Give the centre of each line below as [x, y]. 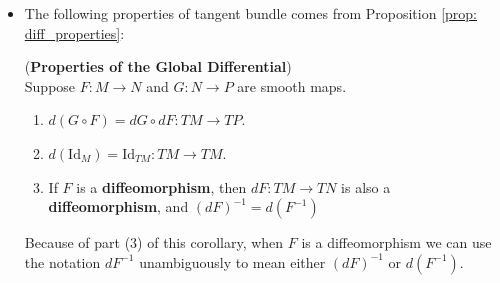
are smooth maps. [292, 85]
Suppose [50, 85]
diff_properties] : [74, 32]
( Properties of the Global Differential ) [158, 66]
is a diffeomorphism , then [161, 186]
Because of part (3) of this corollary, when [154, 242]
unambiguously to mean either [232, 261]
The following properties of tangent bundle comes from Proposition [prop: [250, 13]
